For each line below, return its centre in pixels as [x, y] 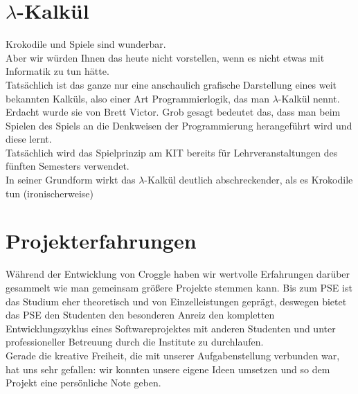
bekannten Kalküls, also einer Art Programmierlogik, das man [137, 98]
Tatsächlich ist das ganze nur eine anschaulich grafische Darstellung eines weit [171, 84]
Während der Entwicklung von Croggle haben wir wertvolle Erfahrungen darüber [178, 274]
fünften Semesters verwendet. [68, 166]
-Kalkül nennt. [309, 98]
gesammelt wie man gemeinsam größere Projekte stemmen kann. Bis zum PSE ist [179, 287]
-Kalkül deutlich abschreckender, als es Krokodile [249, 180]
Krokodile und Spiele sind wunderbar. [86, 44]
